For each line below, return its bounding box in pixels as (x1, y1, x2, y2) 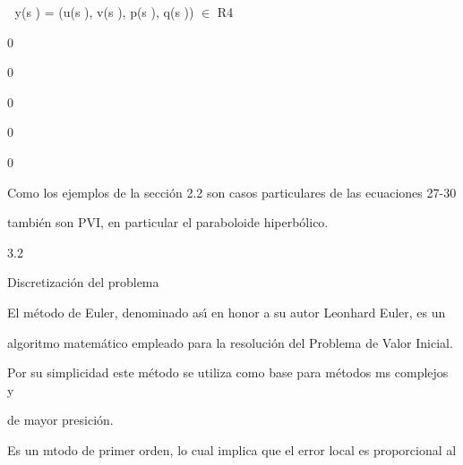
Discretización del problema (7, 273, 159, 292)
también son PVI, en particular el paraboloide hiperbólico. (7, 213, 329, 232)
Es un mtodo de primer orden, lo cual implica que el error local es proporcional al (7, 440, 457, 459)
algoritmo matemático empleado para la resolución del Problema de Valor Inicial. (7, 333, 453, 351)
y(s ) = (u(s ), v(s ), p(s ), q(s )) (14, 3, 194, 21)
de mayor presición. (7, 410, 114, 429)
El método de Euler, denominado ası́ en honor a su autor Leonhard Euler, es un (7, 302, 446, 321)
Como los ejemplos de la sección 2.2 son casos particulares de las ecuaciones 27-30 (7, 182, 457, 201)
